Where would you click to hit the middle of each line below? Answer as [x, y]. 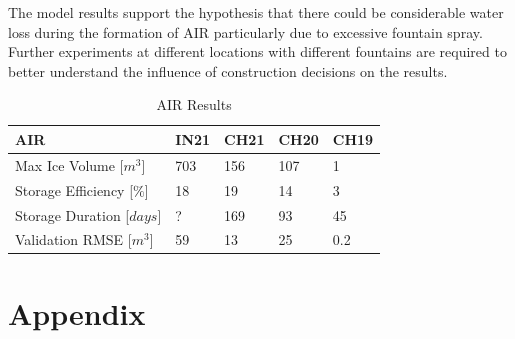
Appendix [77, 312]
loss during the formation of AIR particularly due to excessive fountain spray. [245, 31]
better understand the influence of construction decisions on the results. [228, 70]
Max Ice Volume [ [69, 164]
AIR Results [194, 104]
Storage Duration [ [72, 214]
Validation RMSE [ [73, 239]
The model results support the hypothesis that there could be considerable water [256, 12]
